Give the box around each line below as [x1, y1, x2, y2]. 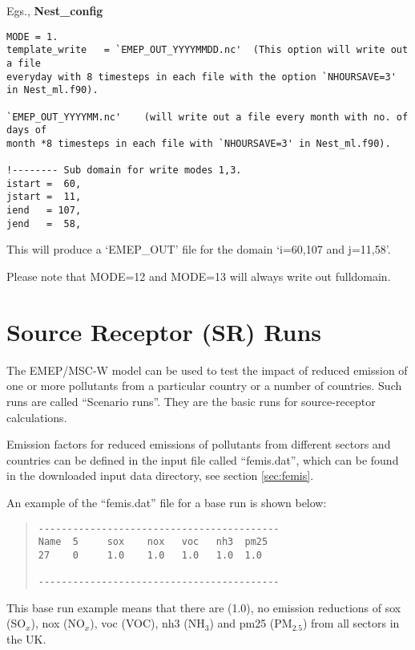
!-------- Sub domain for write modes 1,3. [6, 165, 242, 177]
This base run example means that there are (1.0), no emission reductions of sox [6, 599, 401, 615]
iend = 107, [6, 205, 82, 217]
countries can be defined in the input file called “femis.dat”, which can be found [6, 451, 399, 468]
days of [6, 124, 47, 136]
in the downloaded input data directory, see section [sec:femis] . [6, 467, 314, 484]
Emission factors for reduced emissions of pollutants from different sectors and [6, 436, 391, 453]
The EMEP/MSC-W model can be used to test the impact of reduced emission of [6, 361, 408, 378]
